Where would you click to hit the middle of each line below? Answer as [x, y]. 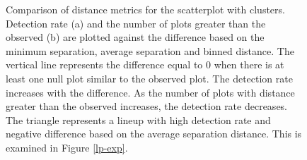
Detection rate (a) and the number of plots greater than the [136, 23]
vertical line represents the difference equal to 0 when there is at [145, 64]
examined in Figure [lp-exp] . [67, 147]
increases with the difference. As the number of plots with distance [150, 92]
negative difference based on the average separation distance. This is [154, 134]
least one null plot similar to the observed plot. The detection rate [149, 78]
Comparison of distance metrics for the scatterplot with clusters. [145, 9]
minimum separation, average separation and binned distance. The [150, 50]
